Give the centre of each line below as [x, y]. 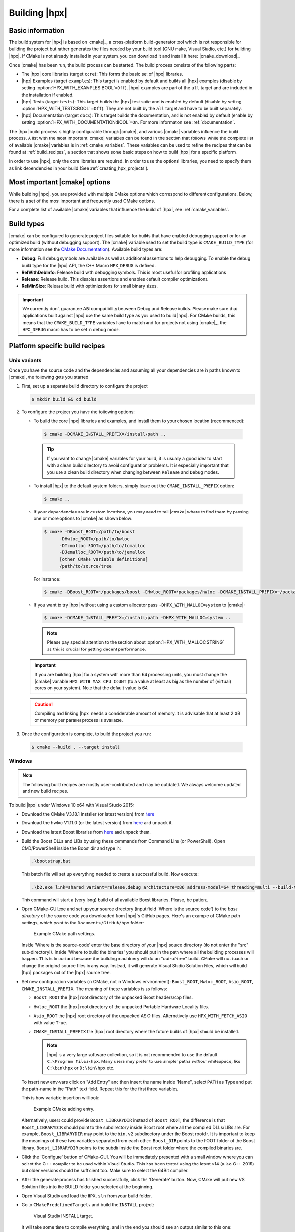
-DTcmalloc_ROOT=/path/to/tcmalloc [103, 545]
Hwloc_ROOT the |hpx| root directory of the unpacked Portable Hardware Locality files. [121, 1007]
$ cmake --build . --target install [76, 747]
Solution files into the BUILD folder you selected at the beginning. [88, 1186]
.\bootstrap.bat [51, 861]
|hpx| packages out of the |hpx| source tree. [66, 973]
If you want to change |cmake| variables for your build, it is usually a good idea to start [134, 458]
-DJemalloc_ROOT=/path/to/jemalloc [103, 552]
